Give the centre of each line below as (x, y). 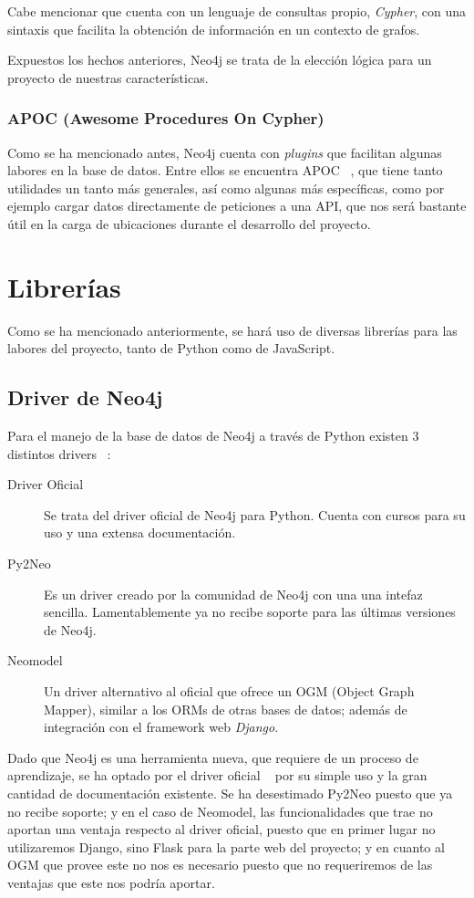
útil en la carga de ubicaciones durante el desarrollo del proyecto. (189, 223)
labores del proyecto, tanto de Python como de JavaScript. (171, 348)
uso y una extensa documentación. (140, 533)
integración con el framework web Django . (161, 727)
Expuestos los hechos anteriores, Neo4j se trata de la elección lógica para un (220, 60)
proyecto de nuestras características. (108, 77)
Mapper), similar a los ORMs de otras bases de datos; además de (226, 709)
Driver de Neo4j (85, 397)
